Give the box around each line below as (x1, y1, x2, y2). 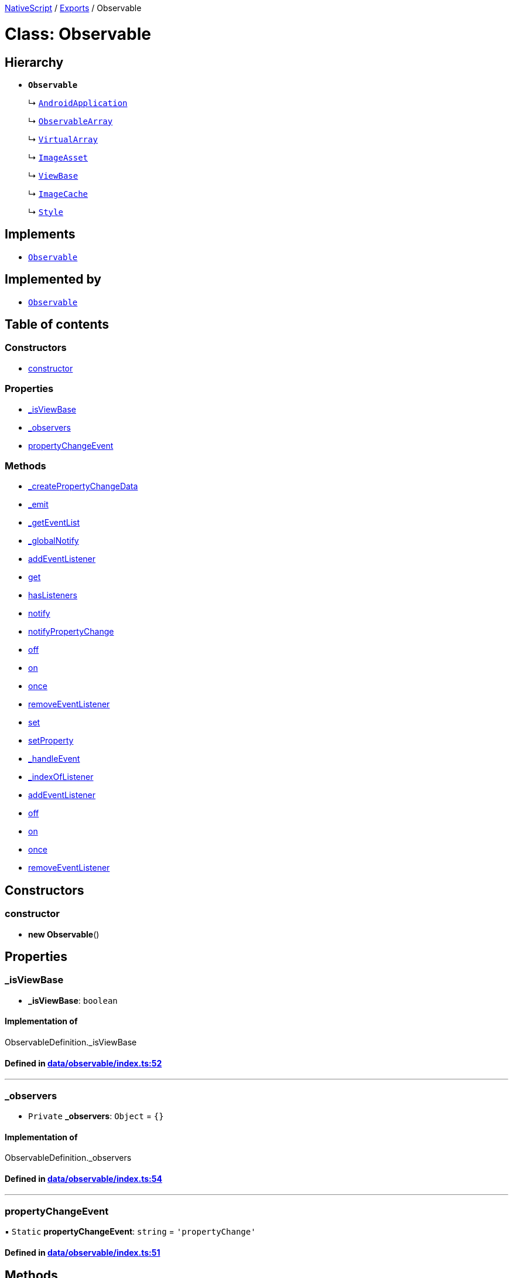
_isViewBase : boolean (28, 995, 118, 1006)
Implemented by (5, 272, 101, 287)
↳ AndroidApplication (28, 97, 128, 108)
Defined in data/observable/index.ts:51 (5, 1247, 160, 1257)
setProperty (28, 735, 74, 746)
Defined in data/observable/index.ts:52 (5, 1058, 162, 1068)
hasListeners (28, 590, 77, 601)
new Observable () (28, 929, 100, 939)
